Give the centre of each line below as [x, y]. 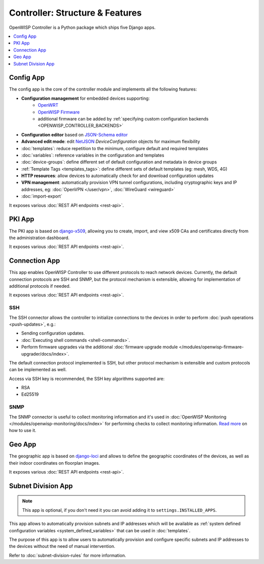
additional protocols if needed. [40, 286]
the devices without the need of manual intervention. [62, 546]
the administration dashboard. [39, 238]
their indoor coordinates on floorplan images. [55, 463]
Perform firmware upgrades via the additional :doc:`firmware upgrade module [99, 347]
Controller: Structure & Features [75, 13]
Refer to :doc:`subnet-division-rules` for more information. [68, 555]
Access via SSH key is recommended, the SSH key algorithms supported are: [87, 379]
